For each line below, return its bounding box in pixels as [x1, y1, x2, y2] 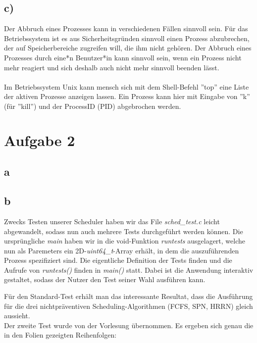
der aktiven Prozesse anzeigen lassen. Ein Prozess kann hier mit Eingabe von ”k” [4, 91, 250, 101]
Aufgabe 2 [4, 130, 75, 150]
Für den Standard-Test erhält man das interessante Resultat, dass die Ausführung [4, 291, 253, 301]
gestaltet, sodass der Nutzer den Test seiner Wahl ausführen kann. [4, 274, 206, 285]
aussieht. [4, 310, 30, 321]
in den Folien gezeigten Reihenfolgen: [4, 330, 117, 340]
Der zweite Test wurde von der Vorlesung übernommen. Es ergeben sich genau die [4, 320, 254, 330]
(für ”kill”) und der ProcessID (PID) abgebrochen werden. [4, 100, 181, 111]
